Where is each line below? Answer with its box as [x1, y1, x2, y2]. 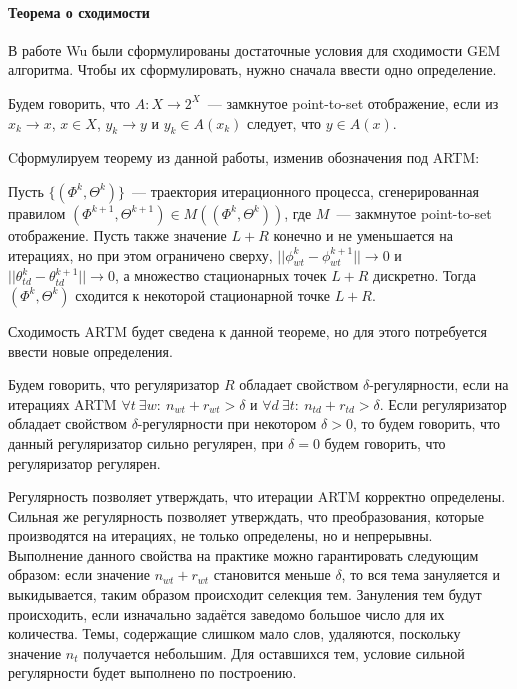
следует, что [247, 112, 322, 133]
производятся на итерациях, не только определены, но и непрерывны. [8, 525, 433, 546]
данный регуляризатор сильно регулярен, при [8, 432, 284, 453]
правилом [8, 202, 66, 223]
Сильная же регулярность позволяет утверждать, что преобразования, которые [8, 505, 484, 526]
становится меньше [213, 564, 331, 585]
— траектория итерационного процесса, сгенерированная [132, 180, 479, 201]
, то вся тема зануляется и [341, 564, 500, 585]
